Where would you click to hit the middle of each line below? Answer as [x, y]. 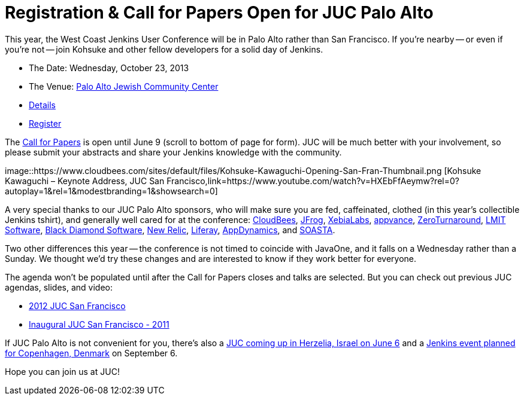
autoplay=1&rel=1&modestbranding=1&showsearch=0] [111, 191]
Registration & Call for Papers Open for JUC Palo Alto [219, 13]
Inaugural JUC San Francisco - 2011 [99, 324]
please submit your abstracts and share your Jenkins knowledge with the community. [173, 152]
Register [45, 123]
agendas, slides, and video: [59, 287]
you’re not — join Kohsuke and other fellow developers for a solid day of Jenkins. [164, 49]
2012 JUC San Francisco [77, 306]
